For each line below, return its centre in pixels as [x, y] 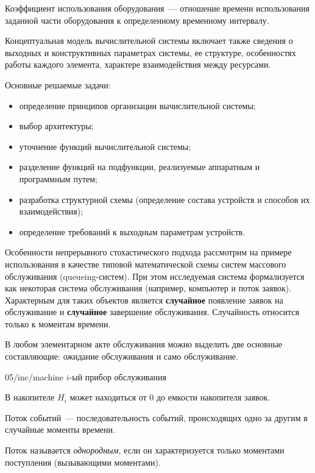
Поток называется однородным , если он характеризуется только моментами [145, 450]
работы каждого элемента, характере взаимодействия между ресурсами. [138, 64]
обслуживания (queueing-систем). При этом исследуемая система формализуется [155, 276]
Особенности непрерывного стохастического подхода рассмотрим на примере [148, 252]
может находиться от [108, 397]
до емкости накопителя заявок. [213, 397]
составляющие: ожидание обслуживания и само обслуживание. [122, 356]
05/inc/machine [34, 376]
